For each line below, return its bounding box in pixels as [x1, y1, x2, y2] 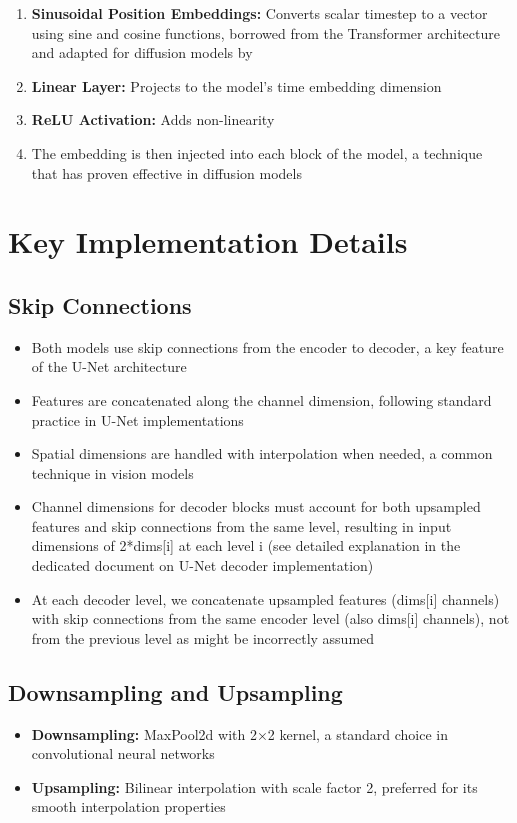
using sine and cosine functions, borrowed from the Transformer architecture [31, 22, 500, 43]
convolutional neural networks [31, 743, 215, 764]
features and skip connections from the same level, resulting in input [31, 515, 452, 536]
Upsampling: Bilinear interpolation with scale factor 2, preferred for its [31, 776, 478, 797]
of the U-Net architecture [31, 356, 187, 377]
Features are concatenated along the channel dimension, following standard [31, 389, 492, 410]
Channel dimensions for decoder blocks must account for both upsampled [31, 496, 481, 517]
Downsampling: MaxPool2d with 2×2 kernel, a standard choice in [31, 723, 449, 744]
